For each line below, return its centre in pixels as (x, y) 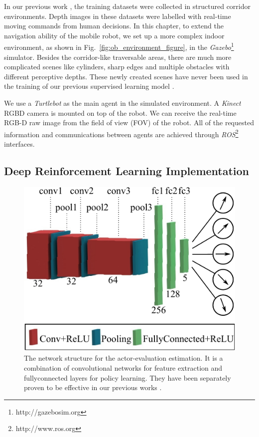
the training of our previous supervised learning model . (89, 86)
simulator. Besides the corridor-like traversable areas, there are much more (118, 57)
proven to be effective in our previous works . (93, 387)
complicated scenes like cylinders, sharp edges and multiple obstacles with (117, 67)
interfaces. (19, 144)
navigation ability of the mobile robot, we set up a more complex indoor (114, 35)
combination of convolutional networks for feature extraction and (123, 368)
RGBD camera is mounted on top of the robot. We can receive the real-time (120, 112)
